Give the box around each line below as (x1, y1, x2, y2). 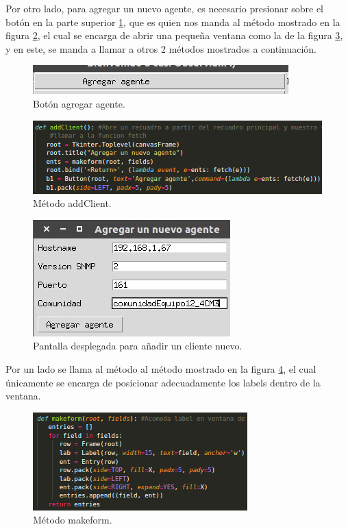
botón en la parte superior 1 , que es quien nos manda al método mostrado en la (5, 14, 340, 29)
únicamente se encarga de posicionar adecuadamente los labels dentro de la (5, 375, 321, 389)
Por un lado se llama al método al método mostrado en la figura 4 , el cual (5, 361, 316, 376)
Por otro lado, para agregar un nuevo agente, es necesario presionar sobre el (5, 1, 324, 15)
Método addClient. (33, 196, 112, 210)
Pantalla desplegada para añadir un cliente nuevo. (33, 339, 243, 353)
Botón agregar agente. (33, 96, 125, 110)
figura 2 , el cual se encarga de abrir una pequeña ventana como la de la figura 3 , (5, 28, 343, 42)
